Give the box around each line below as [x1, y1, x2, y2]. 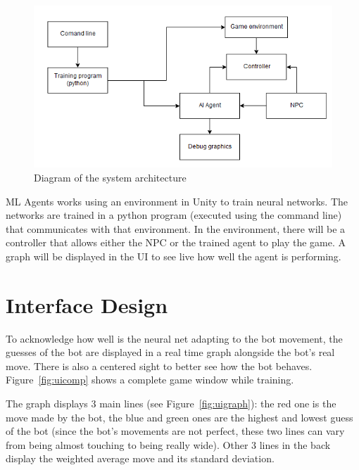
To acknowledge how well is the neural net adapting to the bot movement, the [6, 331, 343, 345]
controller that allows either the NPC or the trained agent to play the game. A [6, 235, 346, 250]
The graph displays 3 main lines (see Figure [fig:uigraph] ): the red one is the [6, 396, 336, 411]
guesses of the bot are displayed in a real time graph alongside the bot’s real [6, 345, 335, 360]
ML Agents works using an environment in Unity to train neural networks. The [6, 193, 348, 208]
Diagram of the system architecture [34, 170, 187, 185]
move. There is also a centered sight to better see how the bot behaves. [6, 358, 313, 373]
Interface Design [6, 290, 168, 319]
